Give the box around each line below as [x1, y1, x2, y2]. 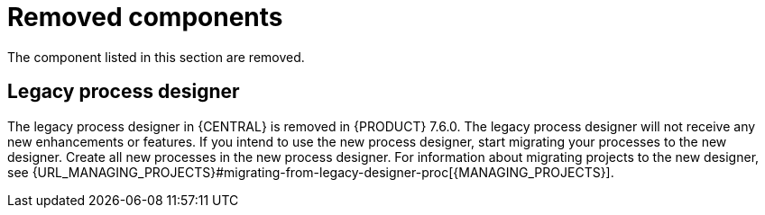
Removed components [7, 2, 283, 32]
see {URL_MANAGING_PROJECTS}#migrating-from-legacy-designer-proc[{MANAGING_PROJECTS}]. [7, 164, 614, 180]
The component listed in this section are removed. [7, 49, 305, 65]
